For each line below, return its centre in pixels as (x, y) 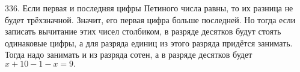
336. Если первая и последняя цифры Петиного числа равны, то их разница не (149, 8)
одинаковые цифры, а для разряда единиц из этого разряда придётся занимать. (149, 43)
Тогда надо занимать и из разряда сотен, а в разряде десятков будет (129, 54)
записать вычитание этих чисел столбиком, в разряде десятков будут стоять (143, 31)
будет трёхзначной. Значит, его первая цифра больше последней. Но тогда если (150, 19)
